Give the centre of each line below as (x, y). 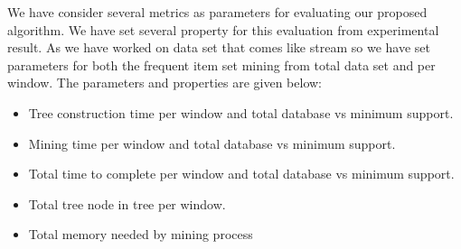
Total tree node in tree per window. (127, 203)
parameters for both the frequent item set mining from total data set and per (221, 65)
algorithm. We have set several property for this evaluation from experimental (223, 29)
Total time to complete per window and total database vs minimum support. (241, 174)
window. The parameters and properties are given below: (165, 83)
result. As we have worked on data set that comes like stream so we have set (219, 47)
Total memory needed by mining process (141, 234)
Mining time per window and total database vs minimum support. (212, 143)
